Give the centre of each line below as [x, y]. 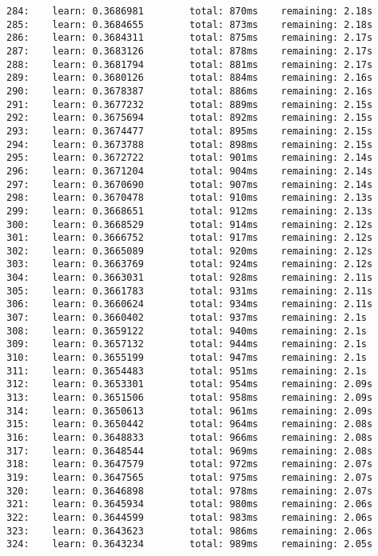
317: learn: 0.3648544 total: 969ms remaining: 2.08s [190, 451]
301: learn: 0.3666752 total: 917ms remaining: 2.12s [190, 238]
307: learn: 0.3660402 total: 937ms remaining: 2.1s [187, 318]
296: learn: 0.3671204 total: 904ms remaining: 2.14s [190, 171]
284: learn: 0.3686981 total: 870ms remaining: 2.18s [190, 11]
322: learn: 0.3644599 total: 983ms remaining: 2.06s [190, 517]
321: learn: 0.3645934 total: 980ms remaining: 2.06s [190, 504]
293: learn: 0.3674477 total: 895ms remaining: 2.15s [190, 131]
